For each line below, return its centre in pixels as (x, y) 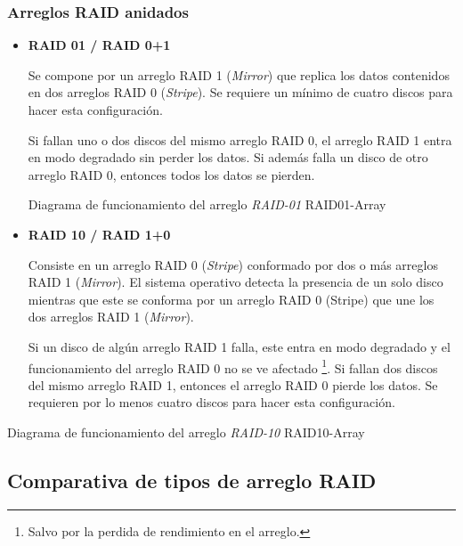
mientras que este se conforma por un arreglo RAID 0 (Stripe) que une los (231, 299)
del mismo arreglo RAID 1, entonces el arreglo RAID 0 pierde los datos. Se (233, 384)
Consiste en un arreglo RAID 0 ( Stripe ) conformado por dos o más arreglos (233, 264)
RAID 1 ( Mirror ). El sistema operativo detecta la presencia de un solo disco (236, 282)
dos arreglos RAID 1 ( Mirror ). (111, 317)
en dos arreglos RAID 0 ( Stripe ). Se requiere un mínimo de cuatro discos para (240, 92)
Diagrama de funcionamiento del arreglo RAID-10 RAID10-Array (186, 432)
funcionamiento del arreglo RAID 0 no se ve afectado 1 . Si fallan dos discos (233, 366)
